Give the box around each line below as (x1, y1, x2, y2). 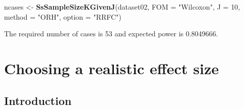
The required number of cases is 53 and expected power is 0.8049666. (4, 28, 218, 39)
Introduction (4, 92, 72, 108)
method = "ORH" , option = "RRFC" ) (4, 11, 121, 22)
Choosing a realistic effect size (4, 58, 219, 78)
